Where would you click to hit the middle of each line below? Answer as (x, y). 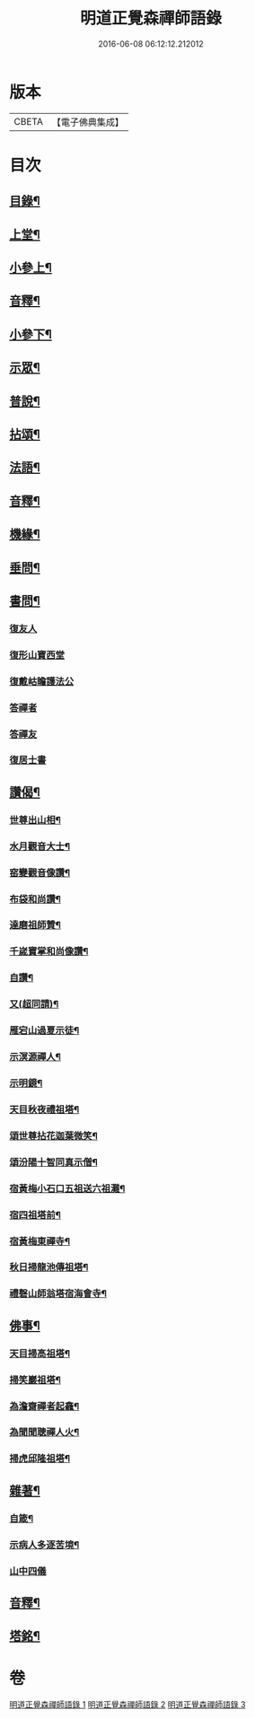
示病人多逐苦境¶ (44, 1545)
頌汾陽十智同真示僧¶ (54, 1161)
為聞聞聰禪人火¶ (44, 1433)
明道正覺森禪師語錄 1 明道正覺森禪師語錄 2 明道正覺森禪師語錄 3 (127, 1705)
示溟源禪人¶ (35, 1057)
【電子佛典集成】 (88, 122)
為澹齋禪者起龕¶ (44, 1406)
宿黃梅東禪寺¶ (40, 1241)
